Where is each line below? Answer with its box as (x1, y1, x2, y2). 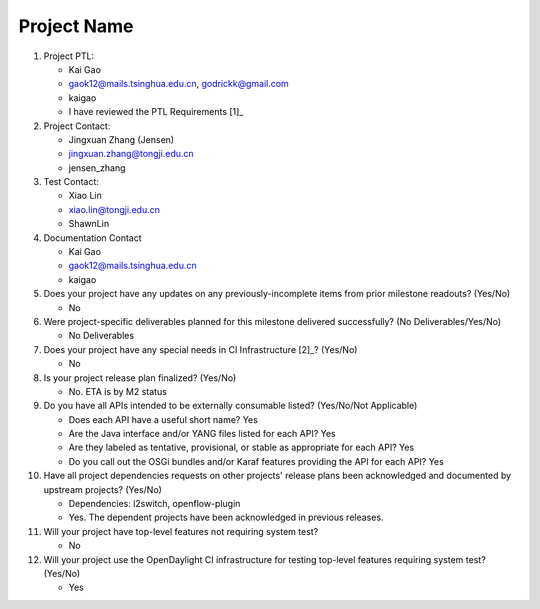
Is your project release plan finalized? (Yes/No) (43, 371, 237, 384)
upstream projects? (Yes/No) (43, 483, 162, 495)
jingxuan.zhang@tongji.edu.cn (68, 148, 194, 160)
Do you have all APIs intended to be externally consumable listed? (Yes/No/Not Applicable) (43, 400, 418, 412)
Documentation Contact (43, 231, 142, 244)
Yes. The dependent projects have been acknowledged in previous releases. (68, 511, 384, 524)
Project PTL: (43, 50, 95, 62)
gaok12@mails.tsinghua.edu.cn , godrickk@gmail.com (68, 78, 289, 90)
